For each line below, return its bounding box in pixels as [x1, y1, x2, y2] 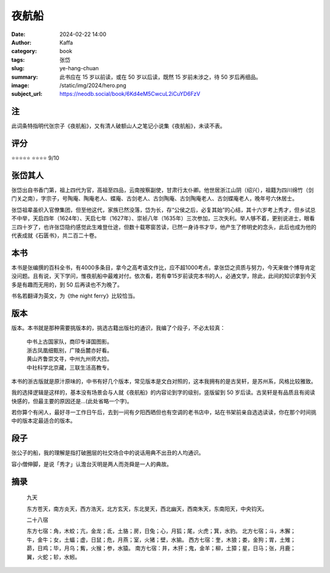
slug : [11, 65, 24, 72]
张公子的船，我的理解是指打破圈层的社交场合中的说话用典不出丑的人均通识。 [11, 449, 204, 456]
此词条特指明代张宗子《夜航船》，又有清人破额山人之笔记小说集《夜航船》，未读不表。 [11, 122, 226, 130]
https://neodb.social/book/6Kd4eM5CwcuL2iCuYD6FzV [59, 90, 201, 98]
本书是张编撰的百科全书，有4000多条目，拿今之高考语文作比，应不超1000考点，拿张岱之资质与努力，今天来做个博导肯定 [11, 263, 316, 271]
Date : [11, 31, 26, 38]
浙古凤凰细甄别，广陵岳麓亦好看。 [26, 346, 112, 354]
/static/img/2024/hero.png [59, 81, 127, 89]
